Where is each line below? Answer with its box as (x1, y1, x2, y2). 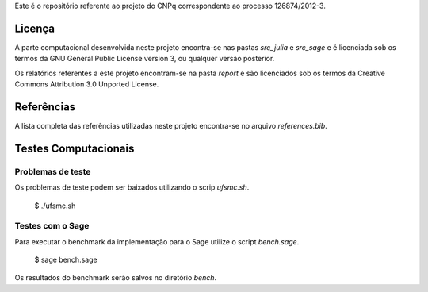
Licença (14, 21, 55, 35)
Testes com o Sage (14, 221, 90, 232)
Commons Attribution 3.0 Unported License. (14, 79, 159, 89)
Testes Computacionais (14, 141, 135, 155)
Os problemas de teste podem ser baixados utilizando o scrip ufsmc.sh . (14, 182, 250, 192)
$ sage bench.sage (34, 255, 98, 265)
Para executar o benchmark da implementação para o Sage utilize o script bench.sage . (14, 236, 300, 246)
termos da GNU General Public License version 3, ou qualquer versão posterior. (14, 54, 275, 63)
